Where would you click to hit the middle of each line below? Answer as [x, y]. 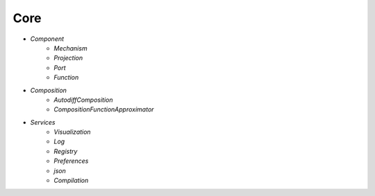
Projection [68, 58]
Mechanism [70, 48]
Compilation [71, 181]
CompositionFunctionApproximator [104, 109]
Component [47, 39]
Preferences [71, 161]
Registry [66, 151]
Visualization [72, 132]
